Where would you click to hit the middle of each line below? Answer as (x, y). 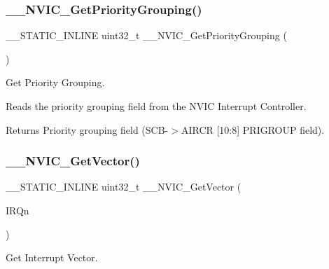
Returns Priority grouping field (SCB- (87, 129)
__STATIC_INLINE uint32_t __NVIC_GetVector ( (124, 187)
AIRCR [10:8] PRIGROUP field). (253, 129)
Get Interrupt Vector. (52, 257)
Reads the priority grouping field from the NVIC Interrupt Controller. (156, 106)
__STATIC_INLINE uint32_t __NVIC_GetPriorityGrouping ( (146, 35)
